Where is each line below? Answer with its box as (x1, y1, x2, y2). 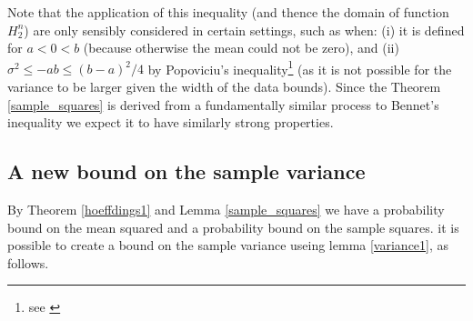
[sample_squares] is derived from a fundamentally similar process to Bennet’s (7, 95, 439, 114)
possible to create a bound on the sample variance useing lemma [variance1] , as (7, 236, 449, 255)
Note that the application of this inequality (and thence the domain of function (7, 3, 449, 21)
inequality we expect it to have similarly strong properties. (7, 113, 334, 132)
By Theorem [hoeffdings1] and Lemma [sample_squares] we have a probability (7, 200, 445, 219)
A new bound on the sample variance (7, 157, 366, 186)
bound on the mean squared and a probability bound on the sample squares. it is (7, 217, 459, 236)
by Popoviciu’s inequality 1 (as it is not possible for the (147, 56, 452, 78)
